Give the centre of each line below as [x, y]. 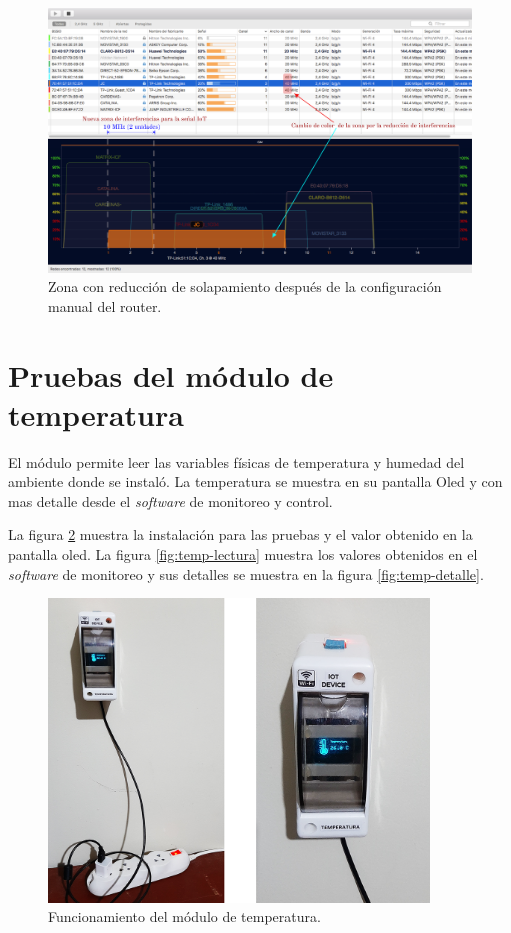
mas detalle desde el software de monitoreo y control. [170, 500]
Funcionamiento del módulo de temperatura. [184, 916]
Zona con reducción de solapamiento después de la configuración [245, 286]
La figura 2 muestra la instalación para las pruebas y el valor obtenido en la [240, 534]
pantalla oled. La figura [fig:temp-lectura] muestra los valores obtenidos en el [243, 554]
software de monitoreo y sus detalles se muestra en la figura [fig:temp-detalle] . [246, 573]
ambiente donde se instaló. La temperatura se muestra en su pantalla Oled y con [255, 481]
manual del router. [105, 305]
